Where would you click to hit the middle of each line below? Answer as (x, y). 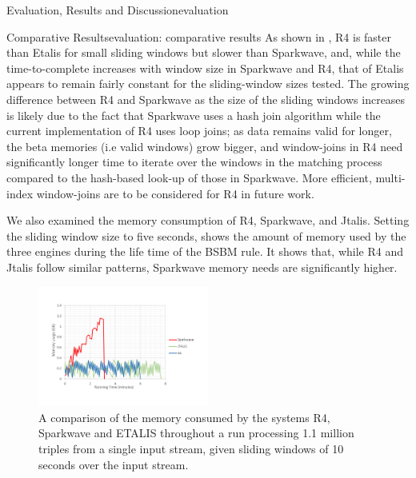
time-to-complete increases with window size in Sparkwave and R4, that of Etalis (205, 68)
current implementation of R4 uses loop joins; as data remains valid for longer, (199, 131)
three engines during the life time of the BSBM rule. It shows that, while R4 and (205, 251)
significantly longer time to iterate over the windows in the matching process (194, 162)
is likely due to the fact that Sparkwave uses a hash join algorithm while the (194, 115)
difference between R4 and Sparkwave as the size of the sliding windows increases (206, 99)
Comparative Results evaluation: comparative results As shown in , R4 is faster (199, 36)
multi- (390, 177)
